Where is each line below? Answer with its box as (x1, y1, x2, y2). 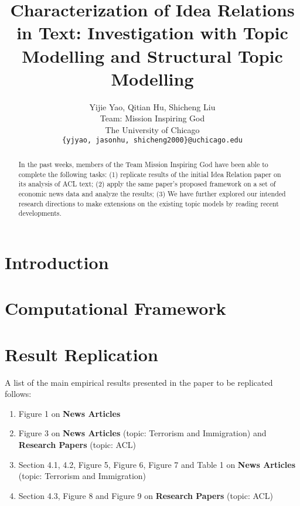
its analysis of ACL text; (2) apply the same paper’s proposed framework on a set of (18, 179, 276, 189)
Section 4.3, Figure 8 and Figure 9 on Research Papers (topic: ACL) (18, 489, 273, 501)
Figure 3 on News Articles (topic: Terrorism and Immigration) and (18, 427, 267, 439)
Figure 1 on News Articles (18, 407, 121, 419)
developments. (18, 208, 62, 218)
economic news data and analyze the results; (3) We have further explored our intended (18, 188, 286, 198)
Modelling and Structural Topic (22, 43, 283, 67)
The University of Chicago (105, 123, 200, 135)
